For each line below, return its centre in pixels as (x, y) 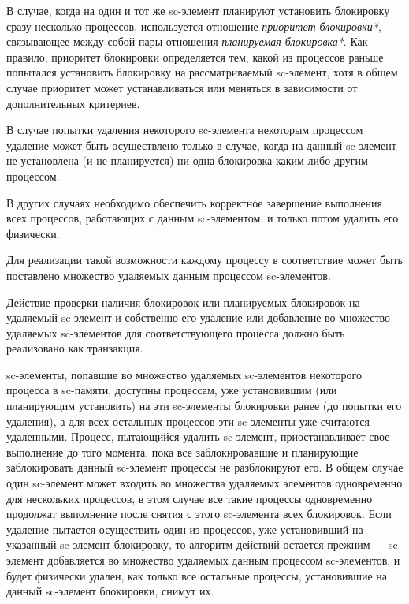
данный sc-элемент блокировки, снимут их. (110, 591)
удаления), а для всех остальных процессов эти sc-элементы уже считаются (188, 421)
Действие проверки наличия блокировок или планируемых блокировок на (183, 302)
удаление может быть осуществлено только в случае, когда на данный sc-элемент (201, 145)
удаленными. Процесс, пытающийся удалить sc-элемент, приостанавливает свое (198, 436)
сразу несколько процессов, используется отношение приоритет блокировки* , (194, 26)
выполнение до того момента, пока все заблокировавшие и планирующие (182, 451)
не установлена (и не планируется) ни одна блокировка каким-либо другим (187, 160)
